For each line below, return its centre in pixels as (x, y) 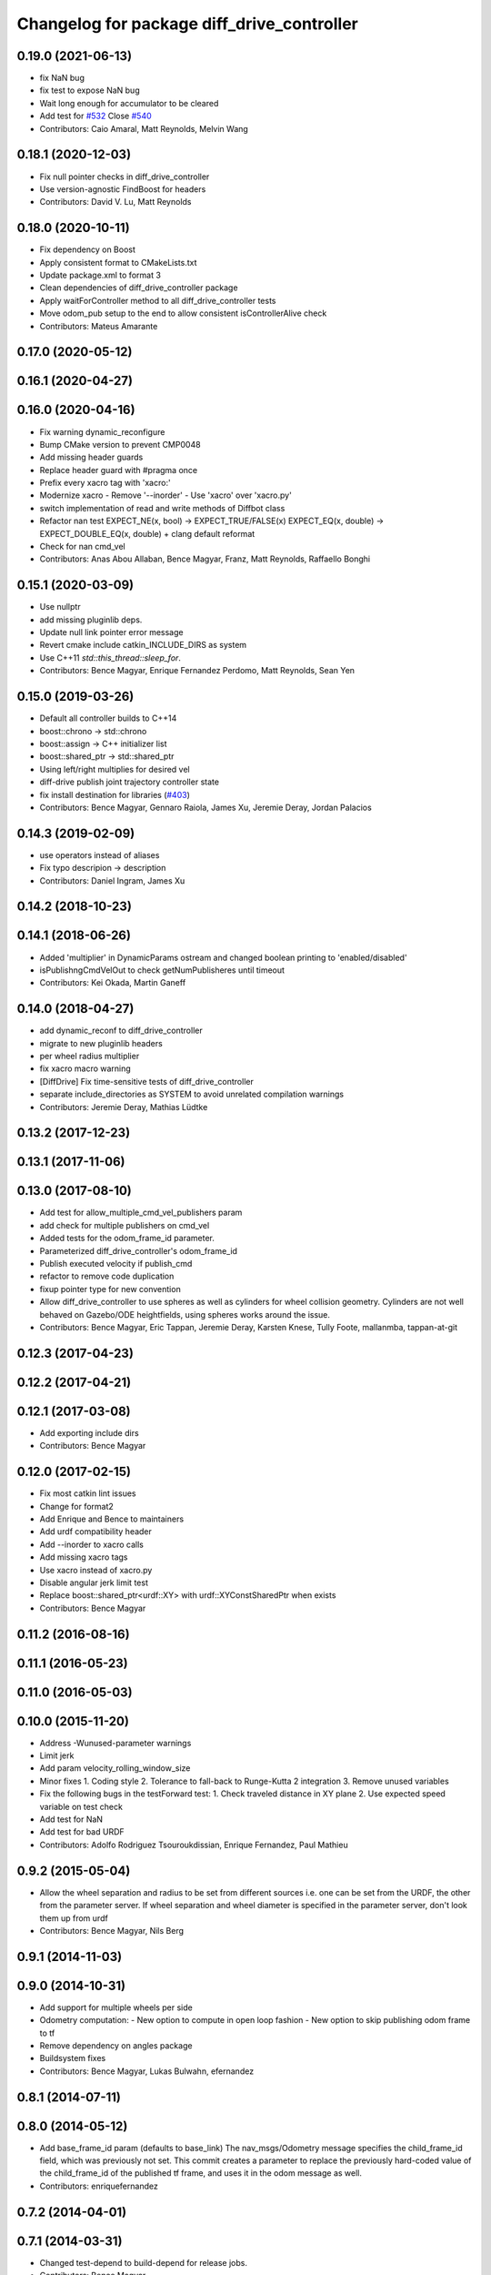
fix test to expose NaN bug (90, 90)
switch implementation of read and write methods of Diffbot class (162, 508)
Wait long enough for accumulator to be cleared (129, 103)
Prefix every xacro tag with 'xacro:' (105, 483)
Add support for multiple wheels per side (116, 2007)
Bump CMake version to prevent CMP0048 (120, 444)
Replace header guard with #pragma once (119, 470)
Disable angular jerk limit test (94, 1582)
